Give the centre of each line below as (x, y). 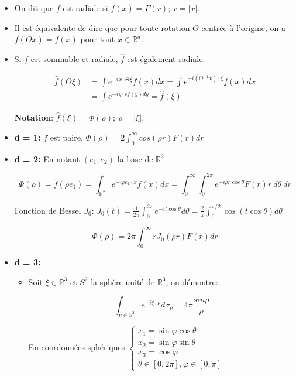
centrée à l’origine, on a (244, 27)
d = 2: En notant (47, 158)
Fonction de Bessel (48, 210)
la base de (135, 158)
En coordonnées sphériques (77, 347)
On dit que (34, 8)
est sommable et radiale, (74, 58)
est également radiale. (166, 58)
